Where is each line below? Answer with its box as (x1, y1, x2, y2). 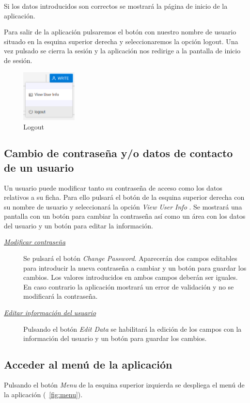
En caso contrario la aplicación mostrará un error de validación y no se (23, 281, 234, 291)
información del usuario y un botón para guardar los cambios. (23, 333, 207, 343)
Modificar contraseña (4, 237, 66, 247)
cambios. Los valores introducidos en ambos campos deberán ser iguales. (23, 272, 238, 282)
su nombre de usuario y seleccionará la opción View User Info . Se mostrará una (4, 201, 242, 211)
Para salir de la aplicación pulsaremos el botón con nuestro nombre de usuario (4, 27, 236, 37)
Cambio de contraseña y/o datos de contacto (4, 145, 233, 161)
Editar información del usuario (4, 307, 96, 318)
